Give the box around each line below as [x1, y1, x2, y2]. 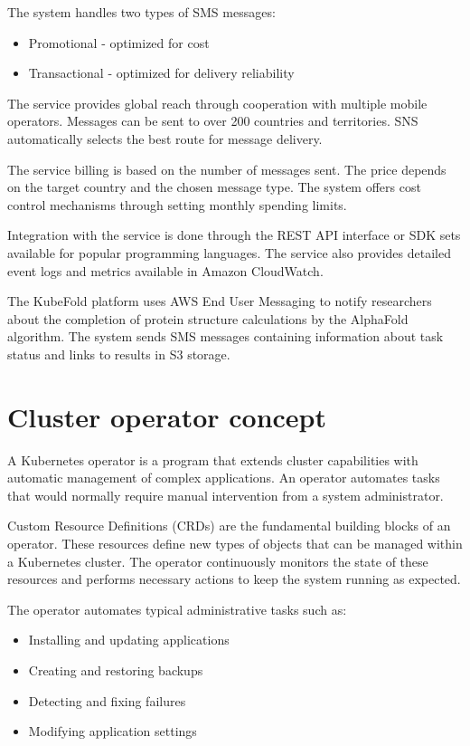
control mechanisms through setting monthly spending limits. [7, 195, 347, 214]
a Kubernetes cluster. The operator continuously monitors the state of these [7, 551, 428, 570]
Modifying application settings [28, 722, 197, 741]
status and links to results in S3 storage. [7, 344, 230, 363]
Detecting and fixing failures [28, 691, 186, 710]
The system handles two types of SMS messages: [7, 3, 276, 21]
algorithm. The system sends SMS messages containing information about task [7, 327, 444, 346]
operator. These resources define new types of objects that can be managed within [7, 534, 463, 552]
